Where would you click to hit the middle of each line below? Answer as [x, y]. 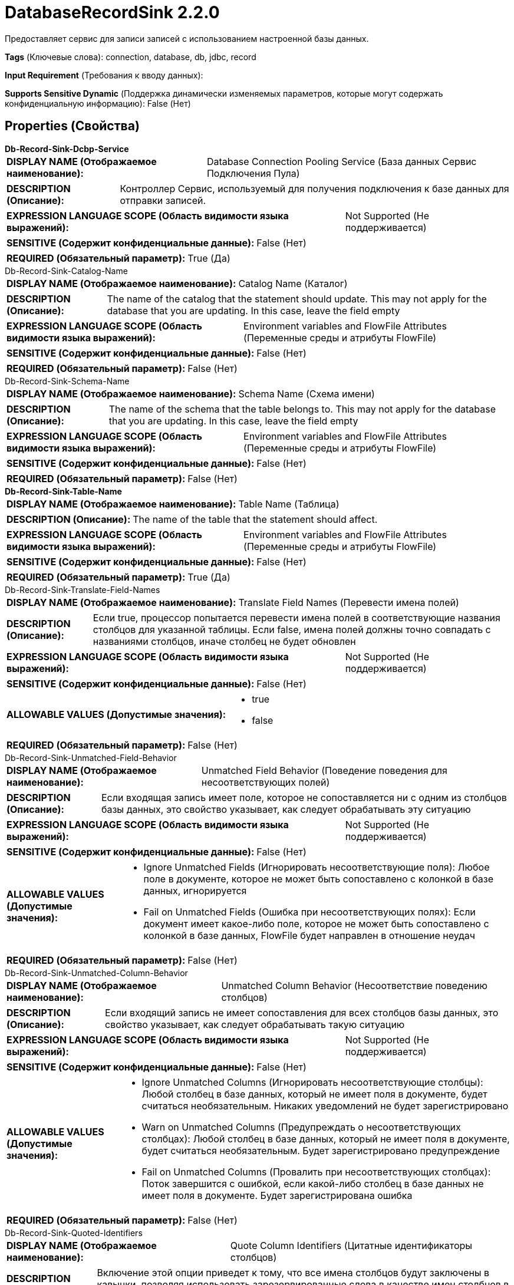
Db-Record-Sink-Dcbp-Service [67, 149]
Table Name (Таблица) [289, 504]
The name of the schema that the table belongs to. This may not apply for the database [302, 409]
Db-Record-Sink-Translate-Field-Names [83, 589]
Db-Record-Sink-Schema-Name [67, 381]
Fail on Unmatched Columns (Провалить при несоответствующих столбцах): [316, 1172]
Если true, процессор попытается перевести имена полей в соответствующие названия [296, 617]
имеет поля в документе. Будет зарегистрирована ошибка [277, 1195]
